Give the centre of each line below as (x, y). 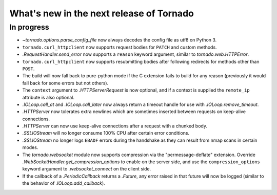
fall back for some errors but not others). (65, 83)
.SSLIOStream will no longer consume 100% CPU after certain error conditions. (106, 133)
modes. (30, 147)
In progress (29, 27)
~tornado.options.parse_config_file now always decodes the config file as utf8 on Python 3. (120, 40)
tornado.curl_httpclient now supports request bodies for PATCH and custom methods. (120, 47)
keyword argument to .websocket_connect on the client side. (87, 169)
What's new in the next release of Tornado (102, 13)
